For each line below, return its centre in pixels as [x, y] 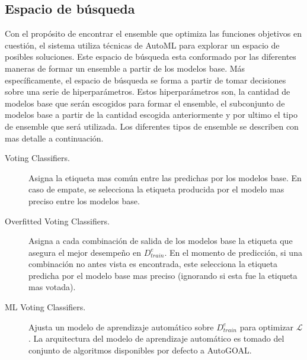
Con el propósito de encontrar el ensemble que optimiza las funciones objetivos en [153, 33]
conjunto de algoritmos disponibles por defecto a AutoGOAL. [140, 350]
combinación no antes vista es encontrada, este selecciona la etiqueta [153, 264]
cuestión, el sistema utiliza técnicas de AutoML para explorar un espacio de [142, 45]
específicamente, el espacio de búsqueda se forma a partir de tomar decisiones [145, 80]
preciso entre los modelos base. [84, 200]
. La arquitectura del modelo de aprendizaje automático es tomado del [156, 338]
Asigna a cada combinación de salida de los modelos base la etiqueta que [161, 241]
